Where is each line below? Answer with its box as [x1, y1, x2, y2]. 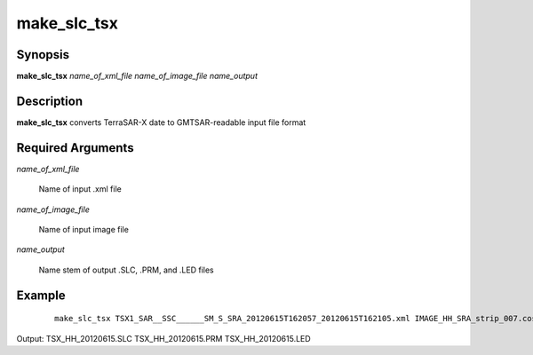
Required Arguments [16, 140, 134, 155]
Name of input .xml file [38, 184, 122, 194]
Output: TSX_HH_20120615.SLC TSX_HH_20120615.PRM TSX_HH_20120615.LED [16, 333, 311, 343]
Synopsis [16, 47, 70, 62]
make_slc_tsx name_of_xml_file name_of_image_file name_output [16, 71, 258, 82]
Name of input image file [38, 225, 129, 235]
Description [16, 93, 84, 108]
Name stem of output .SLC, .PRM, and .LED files [38, 264, 214, 275]
